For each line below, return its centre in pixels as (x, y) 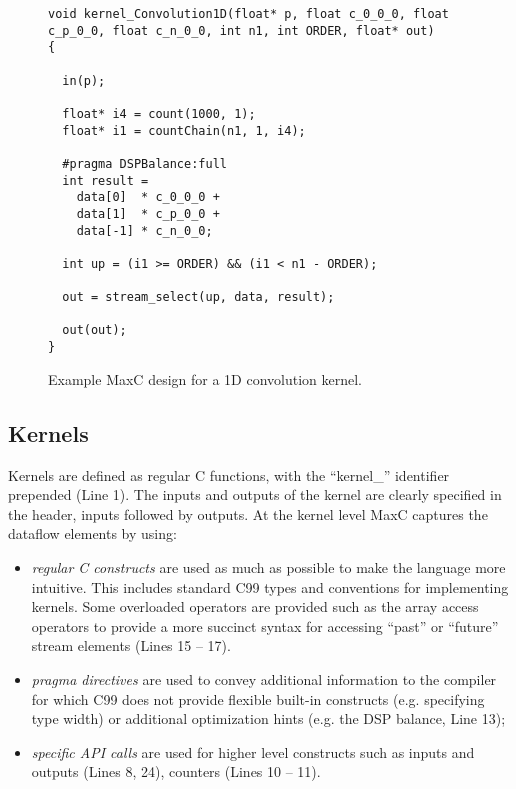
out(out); (94, 330)
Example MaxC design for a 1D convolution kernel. (205, 378)
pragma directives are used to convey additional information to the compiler (264, 678)
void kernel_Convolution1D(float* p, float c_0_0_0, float (248, 14)
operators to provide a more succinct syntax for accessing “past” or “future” (265, 625)
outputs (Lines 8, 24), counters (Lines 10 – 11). (176, 771)
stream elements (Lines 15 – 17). (131, 645)
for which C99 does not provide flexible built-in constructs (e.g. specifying (258, 698)
